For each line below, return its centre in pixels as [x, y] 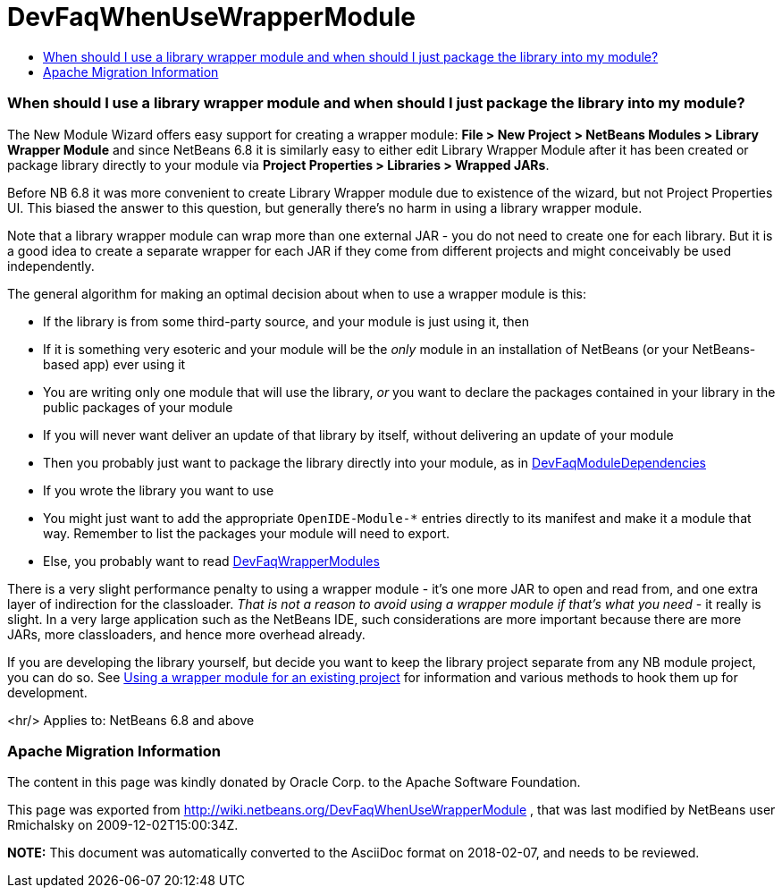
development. [47, 692]
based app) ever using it [114, 364]
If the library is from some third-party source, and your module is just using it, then [286, 321]
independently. [51, 266]
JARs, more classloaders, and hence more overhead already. [186, 634]
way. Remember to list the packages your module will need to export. [247, 533]
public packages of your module [138, 407]
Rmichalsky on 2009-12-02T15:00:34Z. [123, 825]
